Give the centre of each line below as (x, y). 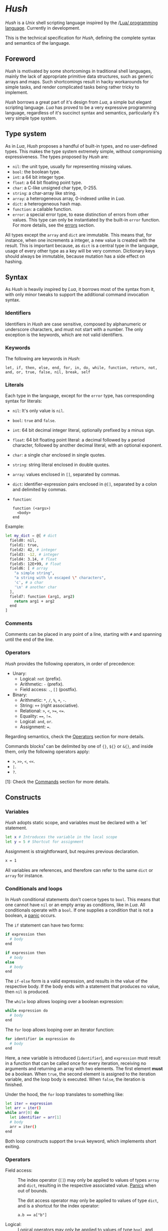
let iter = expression (29, 1103)
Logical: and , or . (36, 721)
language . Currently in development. (43, 28)
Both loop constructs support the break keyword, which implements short (81, 1141)
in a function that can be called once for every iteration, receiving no (76, 1063)
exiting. (13, 1146)
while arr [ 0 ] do (22, 1113)
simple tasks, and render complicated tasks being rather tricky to (72, 87)
